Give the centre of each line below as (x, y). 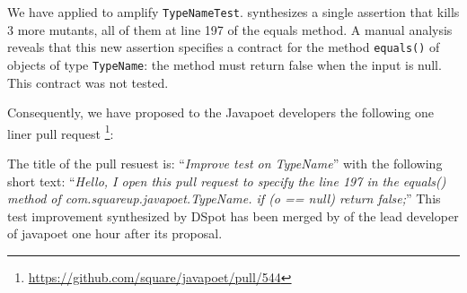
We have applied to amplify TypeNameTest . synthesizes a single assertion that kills (233, 12)
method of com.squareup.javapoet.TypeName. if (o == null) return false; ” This (224, 198)
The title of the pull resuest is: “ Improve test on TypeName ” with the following (225, 163)
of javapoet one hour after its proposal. (115, 233)
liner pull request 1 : (61, 132)
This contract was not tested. (88, 82)
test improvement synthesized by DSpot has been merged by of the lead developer (233, 215)
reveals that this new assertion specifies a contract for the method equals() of (224, 47)
